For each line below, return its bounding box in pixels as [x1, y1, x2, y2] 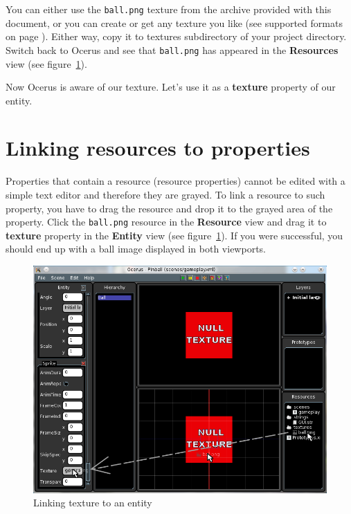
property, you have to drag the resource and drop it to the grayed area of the [6, 201, 333, 215]
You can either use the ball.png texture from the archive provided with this [6, 2, 332, 16]
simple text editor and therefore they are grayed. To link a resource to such [6, 187, 325, 201]
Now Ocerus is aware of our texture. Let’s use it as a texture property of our [6, 80, 336, 94]
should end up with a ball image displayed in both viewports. [6, 241, 266, 256]
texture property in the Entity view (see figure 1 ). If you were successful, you [6, 228, 343, 242]
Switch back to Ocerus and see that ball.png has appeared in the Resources [6, 42, 339, 57]
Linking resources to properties [6, 134, 310, 162]
